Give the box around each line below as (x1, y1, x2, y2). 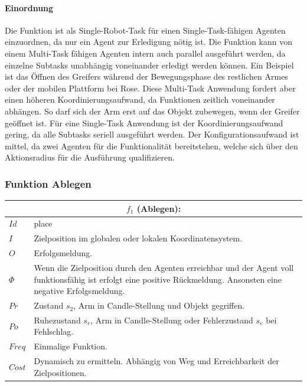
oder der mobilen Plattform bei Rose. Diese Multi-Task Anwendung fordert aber (5, 81, 296, 94)
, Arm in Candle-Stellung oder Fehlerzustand (90, 313, 253, 326)
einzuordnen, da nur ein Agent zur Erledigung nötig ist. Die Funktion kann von (5, 35, 293, 48)
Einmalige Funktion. (34, 340, 107, 352)
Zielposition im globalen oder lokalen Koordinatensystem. (34, 232, 243, 244)
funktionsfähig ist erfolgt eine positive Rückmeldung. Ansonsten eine (34, 273, 282, 285)
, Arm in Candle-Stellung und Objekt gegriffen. (73, 299, 245, 312)
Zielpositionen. (34, 366, 87, 378)
